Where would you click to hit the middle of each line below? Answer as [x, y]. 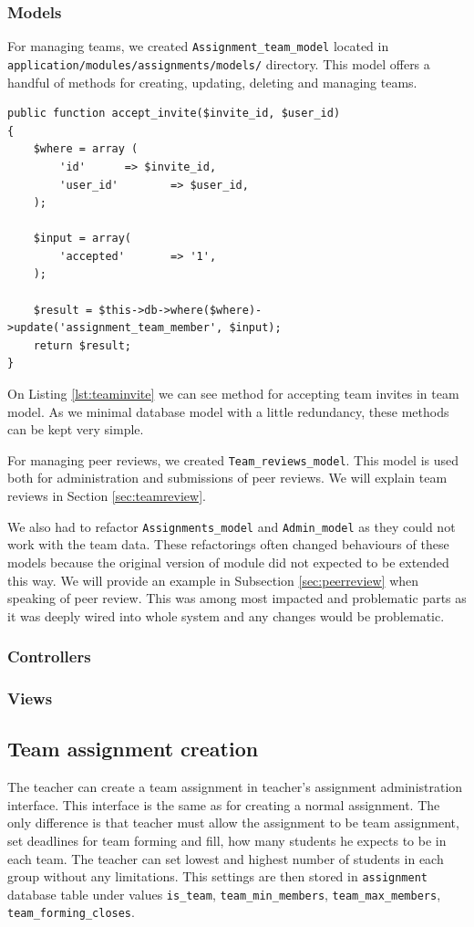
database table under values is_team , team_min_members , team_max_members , [224, 894]
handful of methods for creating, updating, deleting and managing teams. [212, 82]
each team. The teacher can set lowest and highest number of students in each [226, 858]
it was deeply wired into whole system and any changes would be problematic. [226, 615]
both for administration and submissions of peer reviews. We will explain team [227, 478]
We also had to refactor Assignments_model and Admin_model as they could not [232, 526]
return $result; [82, 345]
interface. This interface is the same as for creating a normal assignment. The [224, 804]
